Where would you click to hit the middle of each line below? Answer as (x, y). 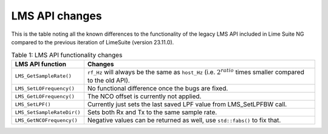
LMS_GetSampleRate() (43, 76)
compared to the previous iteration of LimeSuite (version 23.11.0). (93, 42)
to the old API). (108, 81)
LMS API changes (57, 16)
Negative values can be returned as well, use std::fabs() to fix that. (184, 120)
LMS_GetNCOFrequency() (46, 120)
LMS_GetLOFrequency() (45, 96)
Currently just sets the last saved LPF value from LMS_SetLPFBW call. (187, 104)
